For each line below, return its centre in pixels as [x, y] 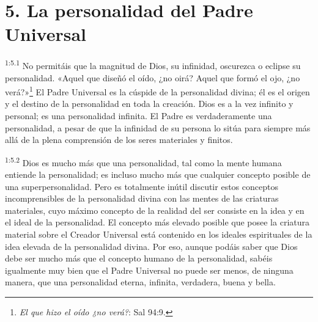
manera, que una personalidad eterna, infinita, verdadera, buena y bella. [140, 282]
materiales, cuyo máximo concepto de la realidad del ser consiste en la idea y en [155, 210]
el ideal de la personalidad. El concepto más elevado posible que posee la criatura [157, 222]
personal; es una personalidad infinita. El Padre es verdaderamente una [139, 115]
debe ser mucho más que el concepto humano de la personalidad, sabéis [139, 258]
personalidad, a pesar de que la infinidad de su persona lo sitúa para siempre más [158, 127]
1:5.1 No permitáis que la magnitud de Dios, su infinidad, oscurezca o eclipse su [153, 64]
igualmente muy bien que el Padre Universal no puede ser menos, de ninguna [149, 270]
